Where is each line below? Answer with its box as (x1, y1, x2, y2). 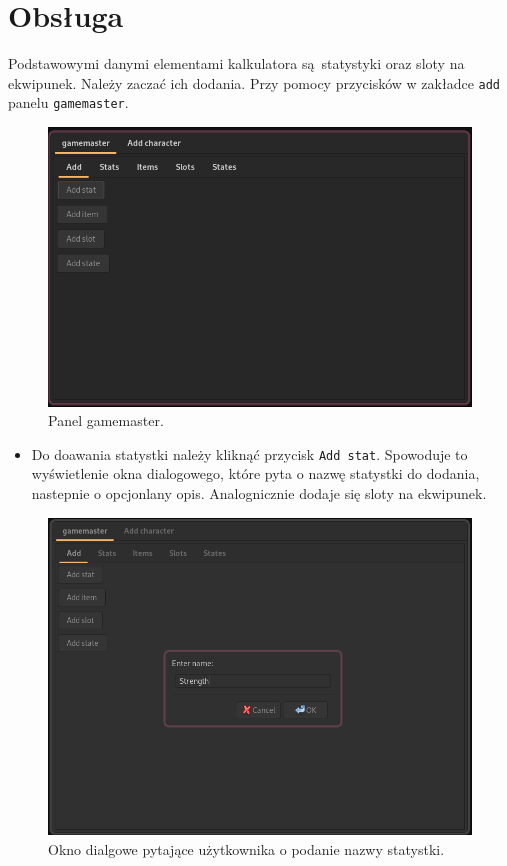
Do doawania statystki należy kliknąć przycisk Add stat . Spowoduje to (31, 443, 468, 464)
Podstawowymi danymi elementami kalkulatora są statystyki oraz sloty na (8, 53, 465, 74)
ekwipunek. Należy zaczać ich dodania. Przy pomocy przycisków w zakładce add (8, 72, 500, 93)
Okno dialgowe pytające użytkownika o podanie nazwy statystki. (48, 838, 445, 859)
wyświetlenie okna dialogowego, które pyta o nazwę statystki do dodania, (31, 463, 480, 484)
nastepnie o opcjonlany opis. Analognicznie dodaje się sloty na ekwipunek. (31, 482, 487, 503)
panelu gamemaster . (8, 92, 129, 113)
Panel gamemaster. (48, 410, 164, 431)
